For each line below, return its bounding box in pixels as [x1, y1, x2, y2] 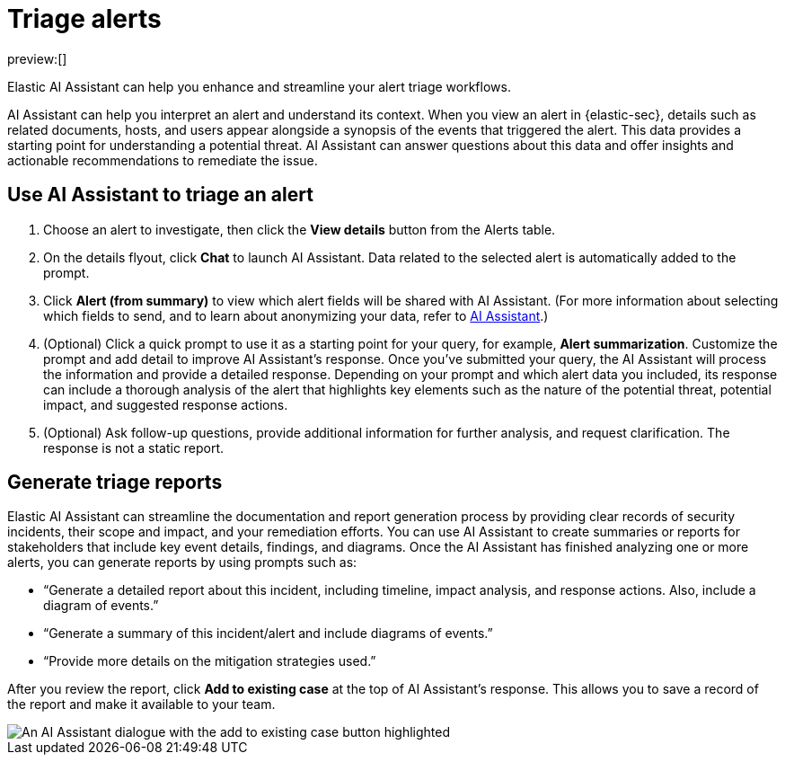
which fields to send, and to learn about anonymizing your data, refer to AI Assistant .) [43, 307, 549, 323]
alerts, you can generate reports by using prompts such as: [7, 554, 357, 571]
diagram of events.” [43, 598, 159, 614]
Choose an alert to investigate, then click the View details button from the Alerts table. [43, 221, 556, 237]
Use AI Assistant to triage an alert [7, 183, 313, 207]
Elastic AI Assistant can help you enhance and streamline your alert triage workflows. [7, 78, 511, 94]
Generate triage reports [7, 471, 223, 494]
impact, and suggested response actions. [43, 396, 288, 412]
